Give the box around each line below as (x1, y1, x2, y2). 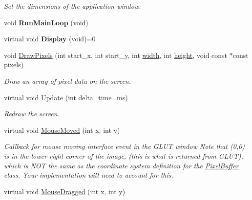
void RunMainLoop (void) (4, 17, 88, 27)
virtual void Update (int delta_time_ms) (4, 92, 128, 102)
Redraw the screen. (4, 109, 60, 119)
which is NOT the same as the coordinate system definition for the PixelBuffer (4, 160, 239, 170)
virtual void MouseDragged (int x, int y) (4, 186, 126, 196)
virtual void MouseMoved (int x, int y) (4, 125, 120, 135)
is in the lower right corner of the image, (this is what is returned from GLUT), (4, 150, 243, 161)
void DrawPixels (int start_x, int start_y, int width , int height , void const (4, 50, 228, 60)
